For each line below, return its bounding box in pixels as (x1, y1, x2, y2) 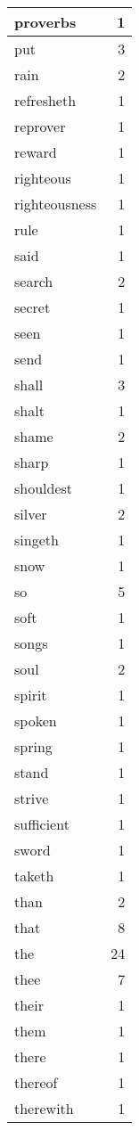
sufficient (14, 814, 69, 834)
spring (14, 736, 53, 757)
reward (14, 142, 57, 162)
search (14, 271, 53, 291)
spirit (14, 684, 47, 705)
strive (14, 788, 49, 808)
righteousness (14, 193, 97, 214)
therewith (14, 1098, 74, 1118)
